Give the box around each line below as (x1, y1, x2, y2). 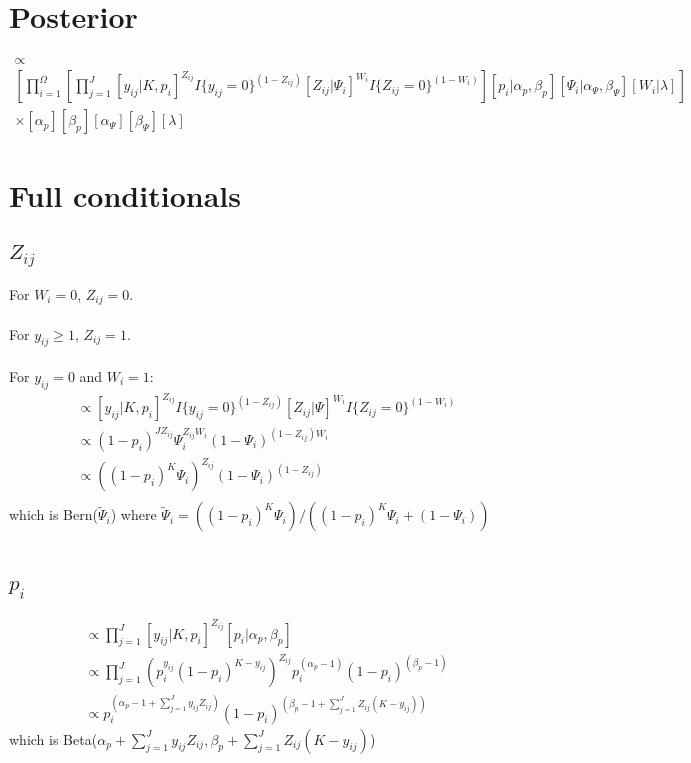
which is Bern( (9, 504, 98, 525)
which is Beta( (9, 728, 98, 749)
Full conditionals (9, 175, 241, 216)
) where (110, 504, 157, 525)
